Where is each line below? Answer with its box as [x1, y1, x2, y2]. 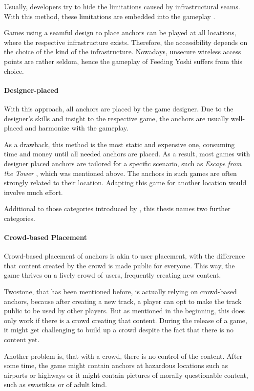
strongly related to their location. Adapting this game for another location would [4, 177, 247, 188]
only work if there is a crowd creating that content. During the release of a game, [4, 315, 247, 325]
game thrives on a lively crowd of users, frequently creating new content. [4, 270, 221, 280]
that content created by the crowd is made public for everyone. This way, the [4, 260, 235, 270]
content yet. [4, 334, 40, 345]
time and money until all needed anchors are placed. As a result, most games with [4, 149, 250, 159]
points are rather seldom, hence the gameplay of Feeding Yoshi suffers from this [4, 56, 243, 66]
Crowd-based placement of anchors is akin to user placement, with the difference [4, 251, 245, 261]
